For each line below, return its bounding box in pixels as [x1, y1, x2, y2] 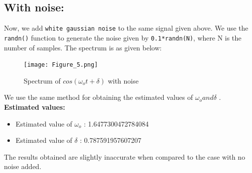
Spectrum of [24, 75, 61, 86]
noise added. [4, 161, 41, 172]
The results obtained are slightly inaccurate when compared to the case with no [4, 151, 245, 162]
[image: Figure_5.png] [24, 61, 98, 69]
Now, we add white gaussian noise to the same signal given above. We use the [4, 23, 249, 33]
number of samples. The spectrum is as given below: [4, 42, 162, 52]
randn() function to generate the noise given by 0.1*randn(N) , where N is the [4, 32, 242, 43]
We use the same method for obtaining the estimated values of [4, 92, 193, 102]
